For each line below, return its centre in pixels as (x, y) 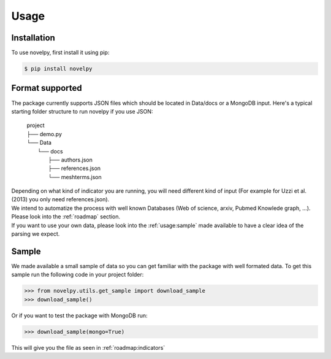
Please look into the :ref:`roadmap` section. (66, 217)
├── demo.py (44, 134)
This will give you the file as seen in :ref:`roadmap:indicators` (88, 347)
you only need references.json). (69, 199)
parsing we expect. (36, 234)
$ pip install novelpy (58, 69)
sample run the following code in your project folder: (78, 275)
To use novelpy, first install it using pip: (60, 53)
